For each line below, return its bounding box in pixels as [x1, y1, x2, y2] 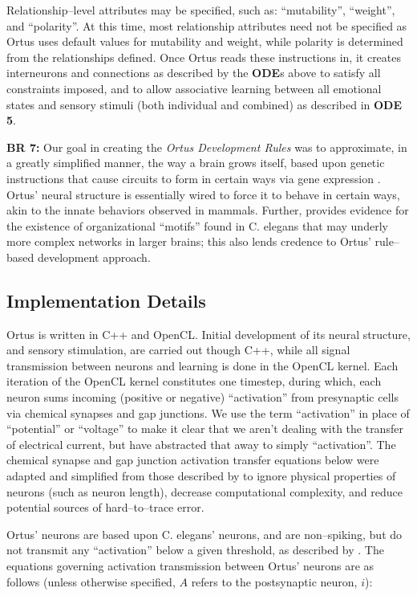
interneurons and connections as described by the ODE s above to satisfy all [6, 64, 381, 81]
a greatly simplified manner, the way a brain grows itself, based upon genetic [6, 154, 385, 171]
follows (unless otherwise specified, [6, 573, 176, 590]
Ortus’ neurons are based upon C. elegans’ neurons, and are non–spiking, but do [6, 525, 403, 542]
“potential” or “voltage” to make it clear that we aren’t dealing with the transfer [6, 420, 403, 437]
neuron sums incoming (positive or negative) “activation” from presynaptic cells [6, 389, 399, 406]
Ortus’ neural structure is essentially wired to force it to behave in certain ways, [6, 186, 400, 202]
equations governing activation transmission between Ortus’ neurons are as [6, 557, 374, 574]
